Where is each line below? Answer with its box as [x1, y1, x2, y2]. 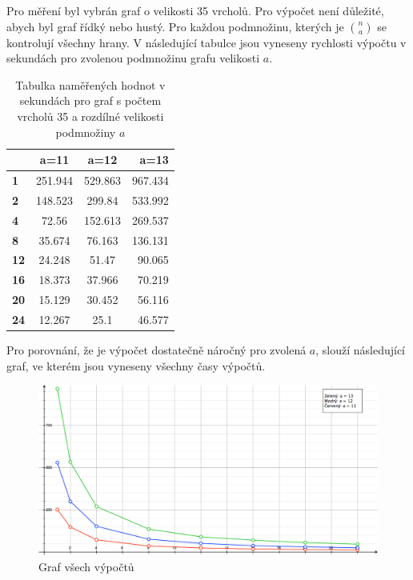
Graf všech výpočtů [38, 558, 134, 575]
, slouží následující [315, 342, 406, 358]
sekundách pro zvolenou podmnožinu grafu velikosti [6, 50, 260, 66]
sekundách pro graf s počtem [19, 92, 162, 109]
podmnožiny [55, 123, 116, 140]
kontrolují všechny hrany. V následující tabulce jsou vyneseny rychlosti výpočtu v [6, 34, 407, 50]
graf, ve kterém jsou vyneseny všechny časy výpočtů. [6, 357, 266, 374]
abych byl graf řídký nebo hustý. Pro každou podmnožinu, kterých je [6, 18, 344, 34]
